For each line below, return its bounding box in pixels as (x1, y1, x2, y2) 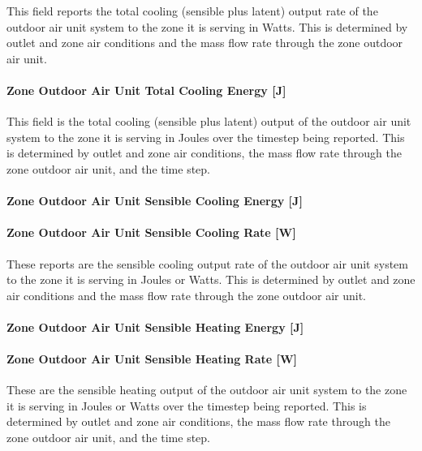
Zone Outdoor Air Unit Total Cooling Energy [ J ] (6, 81, 286, 98)
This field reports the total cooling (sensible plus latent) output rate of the (6, 2, 378, 19)
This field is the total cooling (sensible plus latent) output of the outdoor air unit (6, 113, 411, 130)
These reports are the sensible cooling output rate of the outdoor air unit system (6, 255, 408, 272)
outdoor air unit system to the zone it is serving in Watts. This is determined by (6, 18, 408, 35)
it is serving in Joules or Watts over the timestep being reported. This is (6, 397, 367, 414)
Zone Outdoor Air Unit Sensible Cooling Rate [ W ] (6, 224, 296, 241)
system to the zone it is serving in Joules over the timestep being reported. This (6, 128, 405, 145)
